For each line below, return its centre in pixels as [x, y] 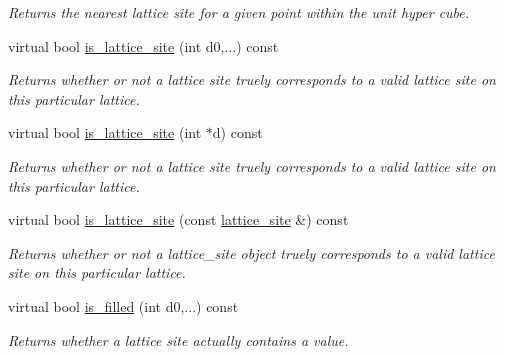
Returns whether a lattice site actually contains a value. [178, 339]
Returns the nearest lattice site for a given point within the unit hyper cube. [239, 12]
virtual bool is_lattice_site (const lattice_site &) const [178, 219]
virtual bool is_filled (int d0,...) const [123, 305]
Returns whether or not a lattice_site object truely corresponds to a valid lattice [251, 252]
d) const [237, 132]
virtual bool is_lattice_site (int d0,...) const [143, 45]
